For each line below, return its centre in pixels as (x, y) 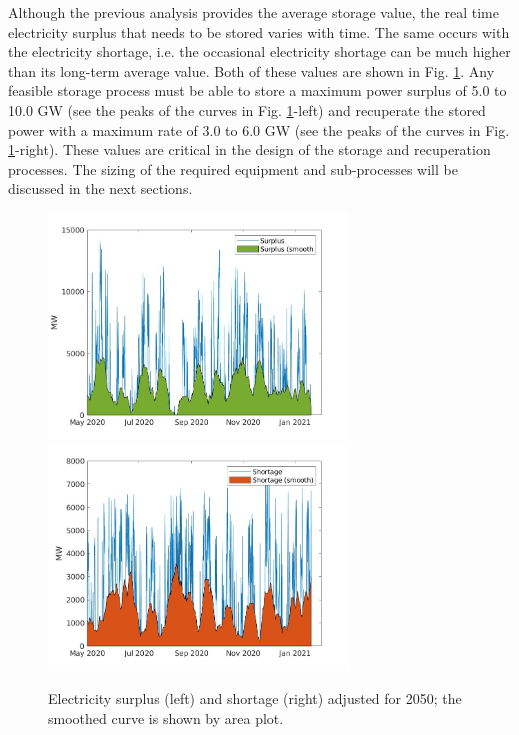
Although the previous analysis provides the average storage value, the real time (253, 12)
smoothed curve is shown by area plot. (166, 718)
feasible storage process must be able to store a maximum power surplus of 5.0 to (257, 90)
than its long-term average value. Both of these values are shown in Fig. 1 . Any (251, 70)
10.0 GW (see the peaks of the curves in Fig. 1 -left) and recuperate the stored (247, 109)
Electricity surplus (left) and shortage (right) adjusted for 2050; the (255, 698)
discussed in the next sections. (100, 188)
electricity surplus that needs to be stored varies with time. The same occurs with (259, 31)
